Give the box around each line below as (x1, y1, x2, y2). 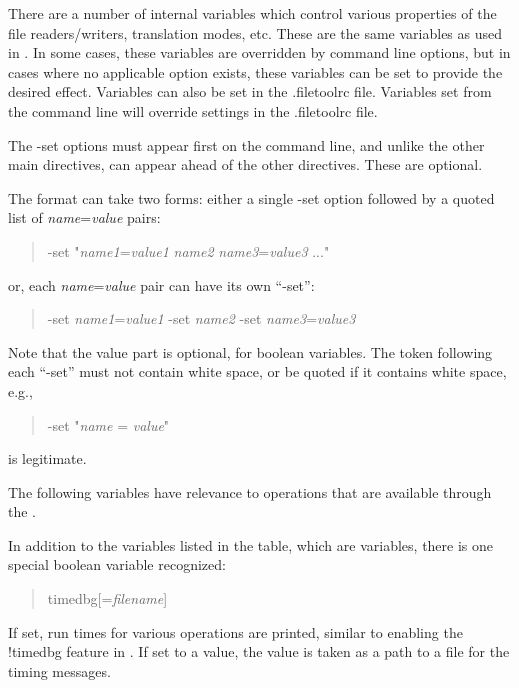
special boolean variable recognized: (8, 554, 226, 575)
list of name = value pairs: (8, 207, 161, 228)
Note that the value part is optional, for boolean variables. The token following (8, 341, 493, 362)
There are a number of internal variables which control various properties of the (8, 3, 497, 23)
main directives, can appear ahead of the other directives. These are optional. (8, 154, 483, 175)
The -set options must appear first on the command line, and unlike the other (8, 134, 485, 155)
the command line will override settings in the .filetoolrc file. (8, 100, 378, 121)
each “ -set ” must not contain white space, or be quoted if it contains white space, (8, 361, 507, 382)
